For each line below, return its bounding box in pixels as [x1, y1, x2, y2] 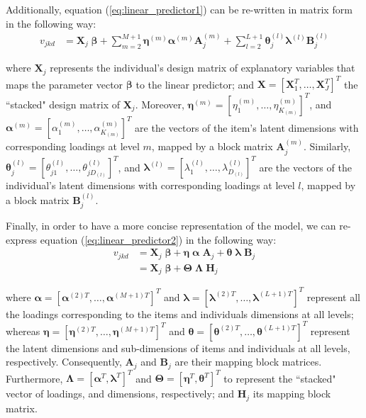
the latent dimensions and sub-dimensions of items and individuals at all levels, [6, 340, 350, 355]
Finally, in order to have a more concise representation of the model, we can [6, 218, 336, 232]
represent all [306, 289, 360, 304]
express [6, 232, 38, 247]
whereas [6, 323, 40, 338]
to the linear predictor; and [135, 77, 255, 91]
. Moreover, [135, 96, 184, 111]
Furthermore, [6, 371, 63, 385]
